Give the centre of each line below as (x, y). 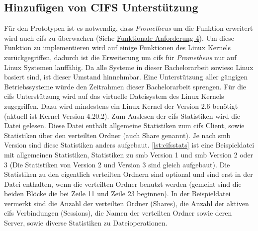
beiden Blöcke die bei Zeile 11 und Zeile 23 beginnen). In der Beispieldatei (117, 193)
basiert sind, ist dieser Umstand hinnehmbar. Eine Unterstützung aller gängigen (126, 77)
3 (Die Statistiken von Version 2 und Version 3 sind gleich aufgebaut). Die (117, 164)
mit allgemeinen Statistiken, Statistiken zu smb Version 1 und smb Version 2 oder (129, 154)
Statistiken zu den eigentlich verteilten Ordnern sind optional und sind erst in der (129, 174)
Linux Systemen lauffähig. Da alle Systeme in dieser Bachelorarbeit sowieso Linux (129, 67)
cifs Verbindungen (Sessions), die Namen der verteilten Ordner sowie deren (118, 213)
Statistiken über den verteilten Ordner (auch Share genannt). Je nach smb (117, 135)
